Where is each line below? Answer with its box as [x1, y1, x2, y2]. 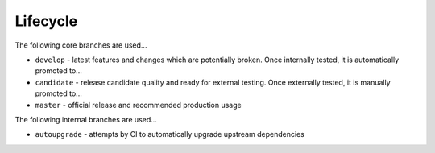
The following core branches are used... [14, 40, 147, 50]
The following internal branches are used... [14, 114, 157, 124]
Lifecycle [14, 12, 78, 30]
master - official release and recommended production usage [35, 100, 242, 110]
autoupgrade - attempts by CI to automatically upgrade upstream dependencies [35, 130, 305, 139]
